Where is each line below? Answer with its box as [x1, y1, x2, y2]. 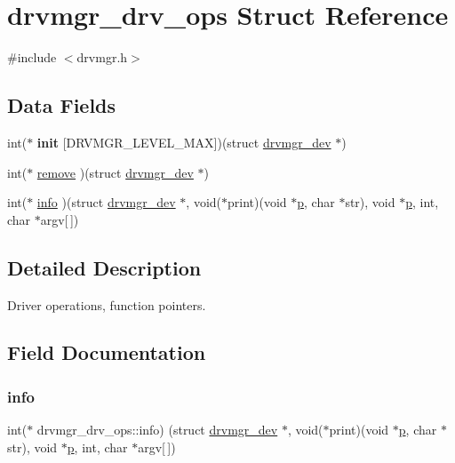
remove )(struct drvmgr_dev [36, 163, 194, 181]
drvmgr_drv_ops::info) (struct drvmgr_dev [36, 420, 278, 439]
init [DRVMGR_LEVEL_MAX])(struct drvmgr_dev [36, 132, 331, 151]
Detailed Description [7, 253, 202, 281]
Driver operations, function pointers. [7, 295, 206, 314]
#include [7, 48, 57, 67]
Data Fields [7, 92, 116, 119]
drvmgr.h [76, 48, 128, 67]
